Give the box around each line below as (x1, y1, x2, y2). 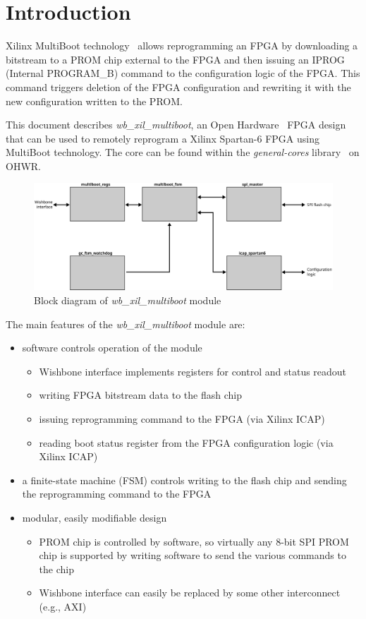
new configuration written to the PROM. (6, 93, 183, 108)
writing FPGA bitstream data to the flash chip (39, 387, 242, 402)
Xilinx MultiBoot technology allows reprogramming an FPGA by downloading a (6, 38, 358, 53)
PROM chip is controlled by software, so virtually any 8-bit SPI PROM (39, 534, 349, 548)
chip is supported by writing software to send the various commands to (39, 548, 346, 563)
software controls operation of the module (22, 340, 202, 355)
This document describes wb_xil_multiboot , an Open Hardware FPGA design (6, 117, 346, 132)
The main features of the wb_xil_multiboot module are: (6, 316, 245, 331)
